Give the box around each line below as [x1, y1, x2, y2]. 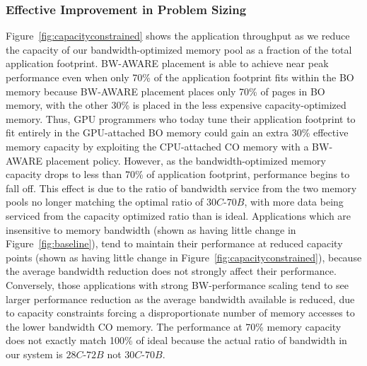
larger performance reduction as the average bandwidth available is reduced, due [6, 291, 355, 306]
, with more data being [244, 194, 344, 209]
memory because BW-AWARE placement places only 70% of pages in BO [6, 83, 325, 98]
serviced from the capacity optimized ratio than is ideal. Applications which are [6, 208, 351, 223]
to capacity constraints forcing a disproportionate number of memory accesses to [6, 305, 355, 320]
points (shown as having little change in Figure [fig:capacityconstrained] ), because [6, 249, 362, 264]
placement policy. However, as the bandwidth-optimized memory [45, 153, 326, 167]
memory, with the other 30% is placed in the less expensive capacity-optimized [6, 98, 346, 112]
